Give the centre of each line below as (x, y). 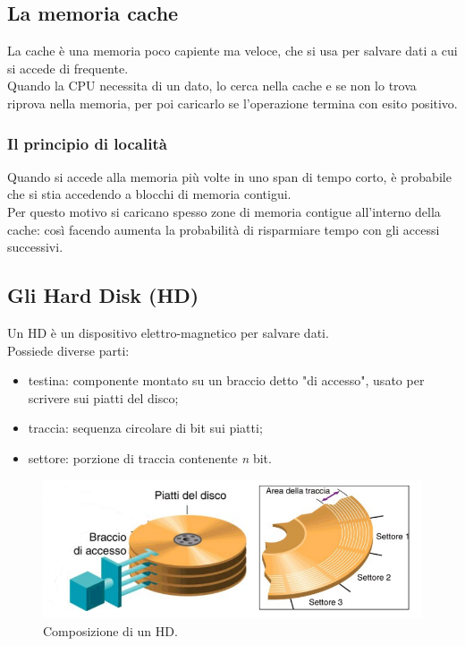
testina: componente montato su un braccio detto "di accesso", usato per (226, 380)
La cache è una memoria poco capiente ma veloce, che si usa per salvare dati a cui (232, 51)
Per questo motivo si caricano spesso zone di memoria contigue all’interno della (224, 211)
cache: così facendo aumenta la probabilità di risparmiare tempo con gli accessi (224, 229)
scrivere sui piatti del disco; (103, 397)
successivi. (35, 247)
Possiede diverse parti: (68, 350)
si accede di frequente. (68, 68)
